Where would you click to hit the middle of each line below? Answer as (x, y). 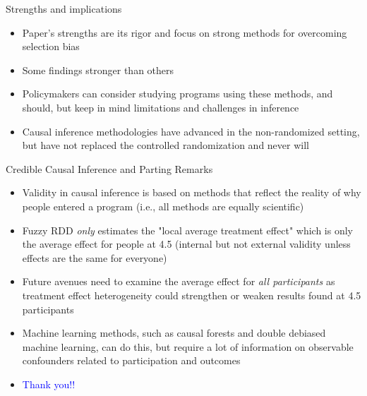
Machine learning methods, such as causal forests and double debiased (174, 333)
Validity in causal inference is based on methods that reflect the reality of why (192, 192)
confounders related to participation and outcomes (131, 360)
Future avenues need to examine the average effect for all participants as (179, 281)
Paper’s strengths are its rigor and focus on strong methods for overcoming (185, 32)
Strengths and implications (64, 8)
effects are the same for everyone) (95, 257)
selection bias (51, 46)
